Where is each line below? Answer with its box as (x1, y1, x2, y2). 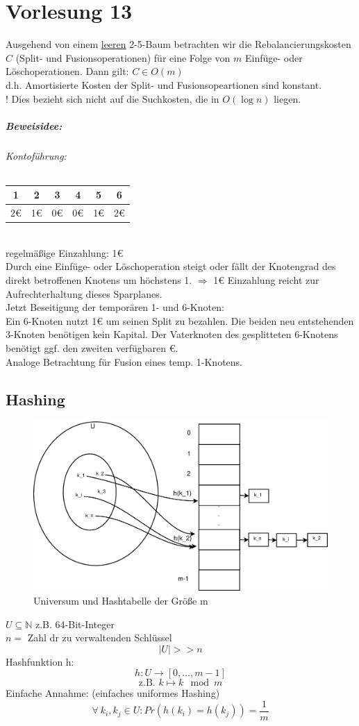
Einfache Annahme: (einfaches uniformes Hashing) (6, 686, 220, 700)
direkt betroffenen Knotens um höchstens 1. (6, 273, 192, 287)
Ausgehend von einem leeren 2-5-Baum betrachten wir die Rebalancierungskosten (6, 37, 351, 51)
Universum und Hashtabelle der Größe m (33, 593, 208, 607)
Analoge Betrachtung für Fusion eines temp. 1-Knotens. (6, 354, 242, 369)
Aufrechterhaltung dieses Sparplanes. (6, 286, 162, 301)
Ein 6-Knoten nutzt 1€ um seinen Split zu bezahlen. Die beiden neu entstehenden (6, 313, 354, 328)
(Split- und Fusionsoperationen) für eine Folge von (15, 50, 231, 65)
